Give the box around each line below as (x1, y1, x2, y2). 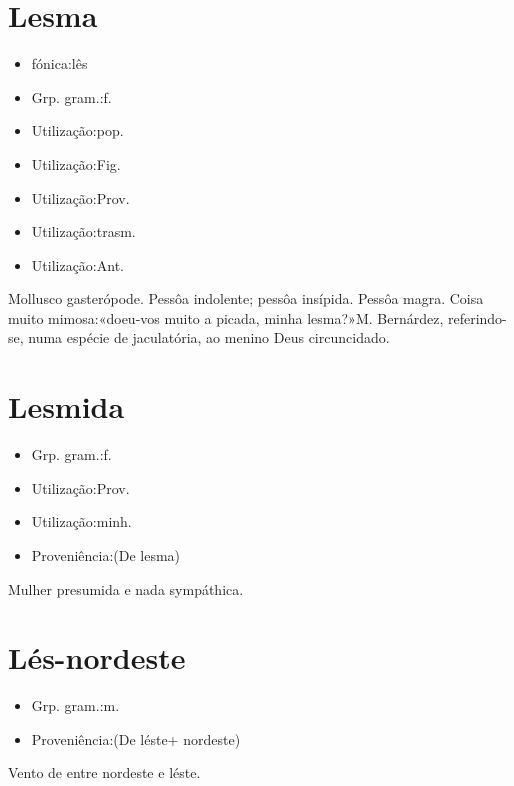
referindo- (447, 307, 507, 328)
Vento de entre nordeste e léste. (8, 762, 201, 783)
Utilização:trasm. (31, 221, 136, 242)
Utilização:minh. (31, 511, 132, 532)
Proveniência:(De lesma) (31, 544, 181, 565)
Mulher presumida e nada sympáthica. (8, 578, 244, 599)
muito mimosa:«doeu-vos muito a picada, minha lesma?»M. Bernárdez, (8, 307, 444, 328)
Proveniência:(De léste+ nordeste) (31, 728, 241, 749)
